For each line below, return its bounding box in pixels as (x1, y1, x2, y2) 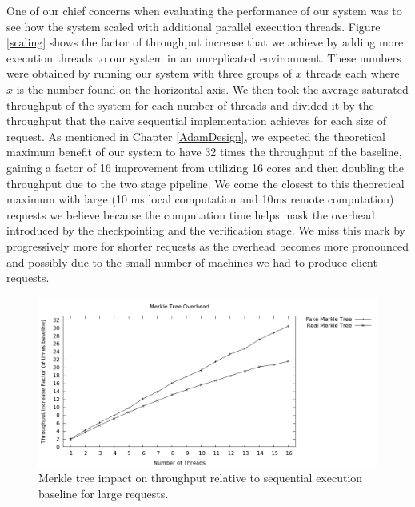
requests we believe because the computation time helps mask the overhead (6, 206, 375, 223)
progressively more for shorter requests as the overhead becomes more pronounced (6, 237, 409, 254)
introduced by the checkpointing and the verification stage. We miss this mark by (6, 222, 405, 239)
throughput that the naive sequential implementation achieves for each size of (6, 112, 387, 129)
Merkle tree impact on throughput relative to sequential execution (38, 469, 363, 486)
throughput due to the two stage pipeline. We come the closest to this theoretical (6, 175, 405, 191)
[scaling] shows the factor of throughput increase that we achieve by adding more (6, 34, 404, 50)
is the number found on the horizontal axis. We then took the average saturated (16, 80, 409, 97)
